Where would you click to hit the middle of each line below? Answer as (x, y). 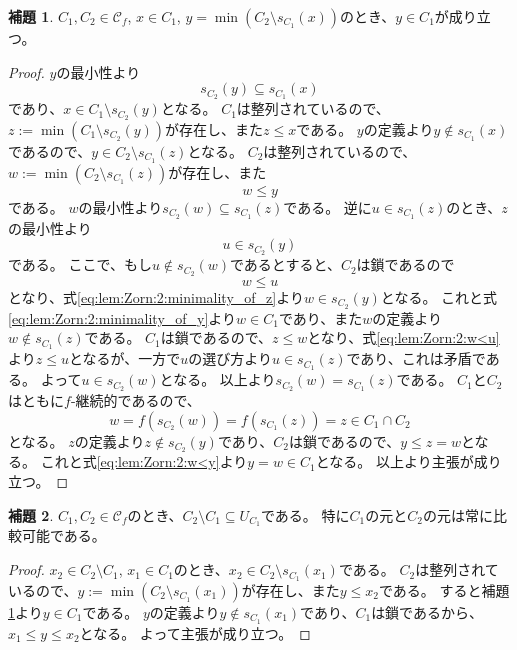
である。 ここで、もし (80, 264)
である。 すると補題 (444, 589)
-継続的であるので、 (135, 399)
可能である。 (63, 535)
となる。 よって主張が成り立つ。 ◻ (195, 632)
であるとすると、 (285, 264)
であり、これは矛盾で (416, 358)
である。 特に (305, 514)
